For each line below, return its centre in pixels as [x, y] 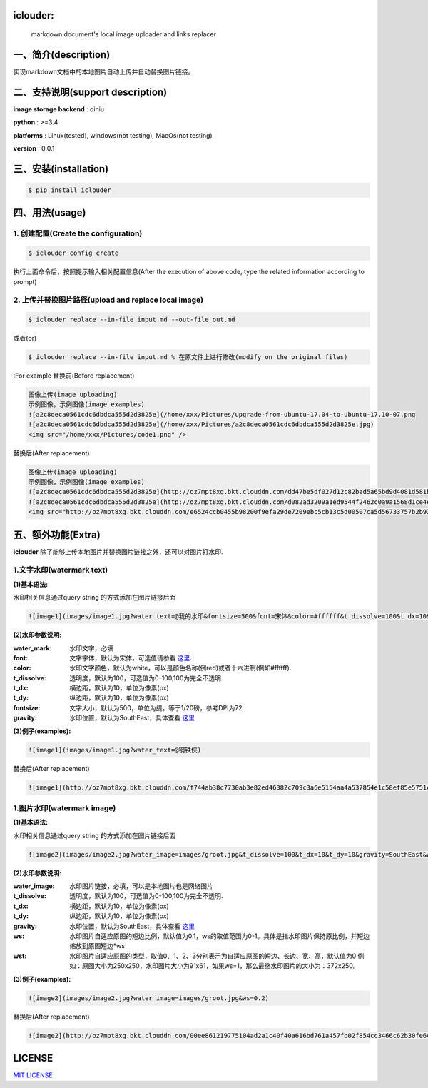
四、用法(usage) [50, 213]
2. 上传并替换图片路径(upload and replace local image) [108, 300]
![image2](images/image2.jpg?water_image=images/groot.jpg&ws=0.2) [149, 998]
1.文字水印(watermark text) [61, 570]
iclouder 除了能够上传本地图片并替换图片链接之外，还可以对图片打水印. [118, 551]
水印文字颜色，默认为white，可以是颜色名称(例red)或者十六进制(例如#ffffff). [180, 668]
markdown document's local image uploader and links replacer [124, 34]
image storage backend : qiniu [59, 109]
